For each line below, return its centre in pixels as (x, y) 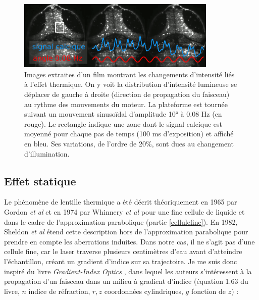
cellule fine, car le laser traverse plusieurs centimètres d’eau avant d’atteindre (123, 251)
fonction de (209, 291)
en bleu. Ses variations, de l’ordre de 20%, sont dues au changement (129, 144)
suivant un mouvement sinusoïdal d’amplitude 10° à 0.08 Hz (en (123, 114)
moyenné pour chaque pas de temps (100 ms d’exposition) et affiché (129, 134)
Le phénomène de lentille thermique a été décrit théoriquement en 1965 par (121, 202)
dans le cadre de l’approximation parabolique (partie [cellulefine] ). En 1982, (121, 221)
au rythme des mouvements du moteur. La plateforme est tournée (126, 104)
